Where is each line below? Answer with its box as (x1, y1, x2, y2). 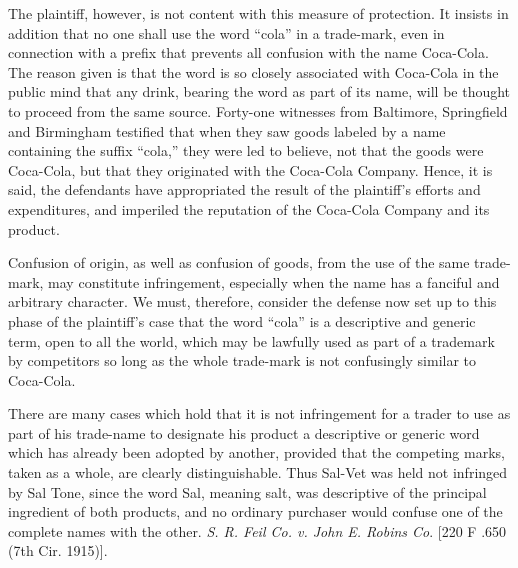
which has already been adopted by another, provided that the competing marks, (8, 442, 505, 463)
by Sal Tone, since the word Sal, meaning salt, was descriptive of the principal (8, 481, 487, 502)
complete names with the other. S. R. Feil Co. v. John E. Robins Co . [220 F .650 (8, 520, 507, 541)
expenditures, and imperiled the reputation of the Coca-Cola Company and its (8, 198, 490, 219)
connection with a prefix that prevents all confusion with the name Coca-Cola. (8, 42, 489, 63)
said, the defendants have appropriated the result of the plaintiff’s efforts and (8, 179, 481, 200)
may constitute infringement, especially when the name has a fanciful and (48, 271, 500, 292)
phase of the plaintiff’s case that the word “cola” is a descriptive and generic (8, 310, 476, 331)
